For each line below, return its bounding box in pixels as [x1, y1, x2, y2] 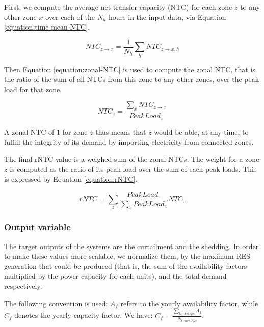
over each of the [45, 11, 95, 22]
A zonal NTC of [4, 126, 55, 137]
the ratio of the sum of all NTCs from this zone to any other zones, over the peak [4, 74, 259, 85]
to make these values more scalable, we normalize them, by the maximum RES [4, 251, 250, 261]
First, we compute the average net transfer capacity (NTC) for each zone [4, 2, 232, 12]
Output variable [4, 221, 71, 233]
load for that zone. [4, 84, 62, 94]
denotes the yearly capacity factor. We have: [14, 310, 153, 320]
